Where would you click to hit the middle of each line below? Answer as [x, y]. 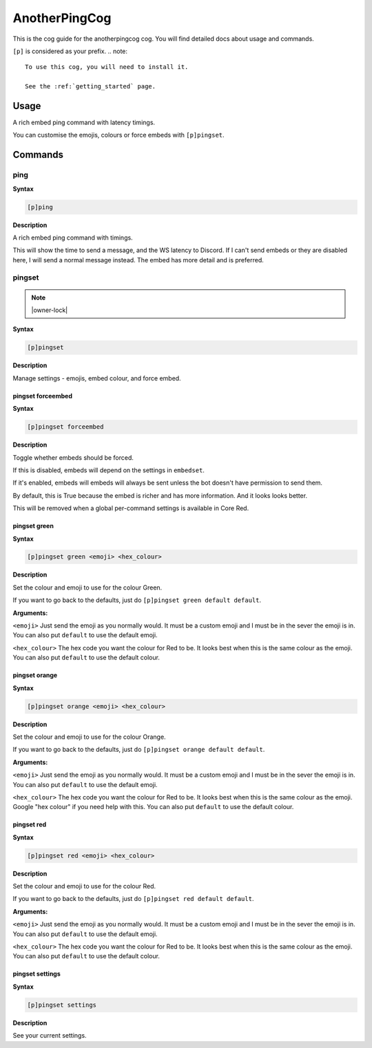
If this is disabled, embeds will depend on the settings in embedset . [108, 470]
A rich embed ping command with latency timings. [84, 123]
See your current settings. [50, 1036]
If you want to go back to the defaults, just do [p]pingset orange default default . [139, 750]
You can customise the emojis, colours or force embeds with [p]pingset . [118, 135]
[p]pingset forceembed [65, 427]
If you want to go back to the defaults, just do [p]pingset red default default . [133, 899]
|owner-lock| [50, 310]
